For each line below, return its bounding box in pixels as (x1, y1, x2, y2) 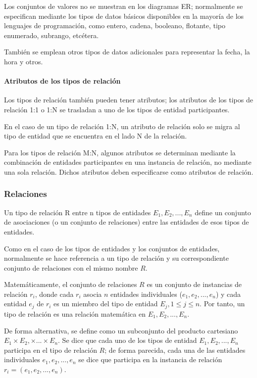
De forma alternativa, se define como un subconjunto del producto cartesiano (4, 325, 238, 335)
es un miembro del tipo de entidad (53, 298, 158, 309)
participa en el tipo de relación (4, 344, 97, 355)
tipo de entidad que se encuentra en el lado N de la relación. (4, 131, 187, 141)
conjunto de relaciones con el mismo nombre (4, 262, 138, 273)
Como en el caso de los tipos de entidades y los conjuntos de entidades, (4, 243, 220, 253)
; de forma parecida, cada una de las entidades (104, 344, 246, 355)
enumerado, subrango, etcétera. (4, 30, 99, 40)
